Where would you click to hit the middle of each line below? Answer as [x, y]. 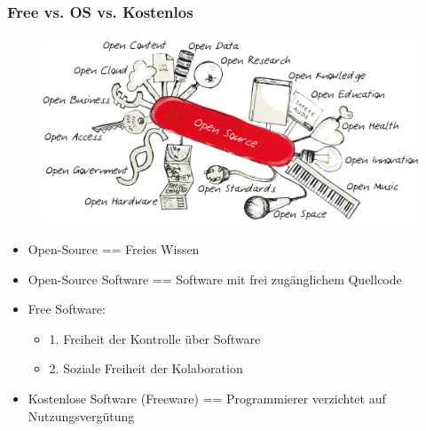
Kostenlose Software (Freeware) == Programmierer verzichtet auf [207, 398]
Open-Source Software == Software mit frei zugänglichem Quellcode [215, 279]
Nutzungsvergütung [81, 415]
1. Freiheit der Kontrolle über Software [155, 338]
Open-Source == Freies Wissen [114, 248]
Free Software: [67, 309]
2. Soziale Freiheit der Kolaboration [146, 368]
